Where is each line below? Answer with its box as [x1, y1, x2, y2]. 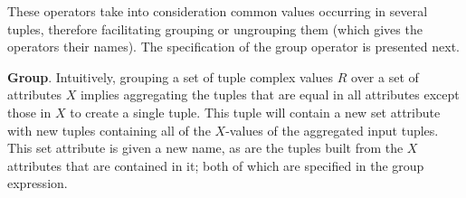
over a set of [351, 67, 419, 86]
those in [7, 102, 52, 121]
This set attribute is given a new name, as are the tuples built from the [7, 138, 404, 157]
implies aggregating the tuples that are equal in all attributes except [80, 85, 460, 104]
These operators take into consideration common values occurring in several [7, 2, 428, 20]
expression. [7, 174, 68, 193]
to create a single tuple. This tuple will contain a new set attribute [70, 102, 441, 121]
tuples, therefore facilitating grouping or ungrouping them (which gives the [7, 19, 423, 38]
